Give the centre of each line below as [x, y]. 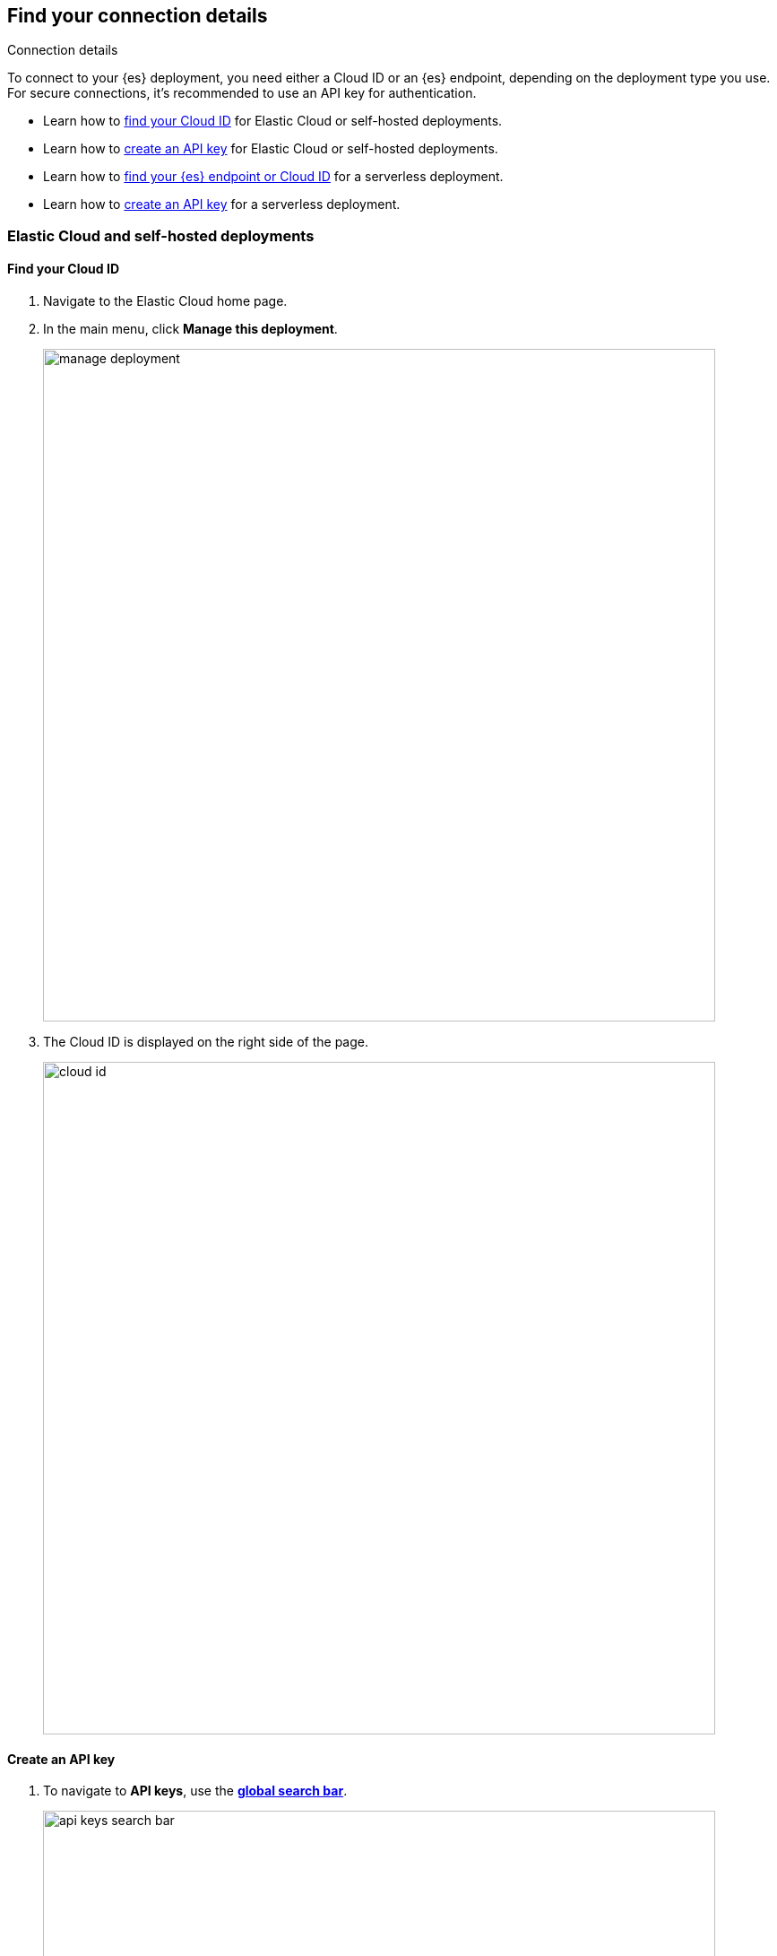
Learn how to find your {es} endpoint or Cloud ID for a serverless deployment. [273, 177]
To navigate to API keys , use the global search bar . [195, 1791]
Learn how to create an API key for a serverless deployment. [222, 204]
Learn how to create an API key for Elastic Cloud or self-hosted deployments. [271, 149]
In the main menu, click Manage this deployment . [190, 329]
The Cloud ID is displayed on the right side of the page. [206, 1042]
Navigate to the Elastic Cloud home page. [165, 301]
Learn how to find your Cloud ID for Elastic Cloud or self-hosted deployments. [273, 121]
